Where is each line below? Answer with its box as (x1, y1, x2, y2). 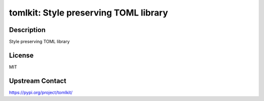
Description (9, 26, 46, 34)
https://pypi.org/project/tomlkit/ (9, 89, 73, 95)
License (9, 51, 34, 59)
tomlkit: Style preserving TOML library (9, 7, 168, 18)
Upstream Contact (9, 77, 66, 85)
